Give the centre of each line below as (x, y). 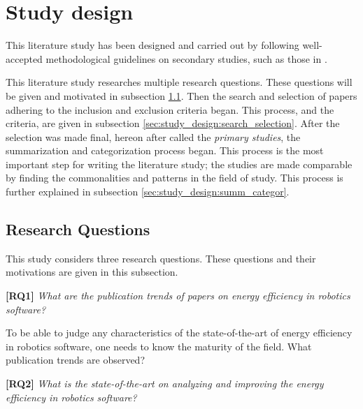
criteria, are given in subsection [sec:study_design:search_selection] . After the (173, 123)
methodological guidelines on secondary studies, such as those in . (186, 58)
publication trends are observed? (76, 360)
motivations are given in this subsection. (92, 272)
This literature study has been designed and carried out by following (152, 45)
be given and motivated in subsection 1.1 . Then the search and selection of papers (181, 95)
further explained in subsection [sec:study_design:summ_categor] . (148, 192)
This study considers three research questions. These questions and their (161, 258)
